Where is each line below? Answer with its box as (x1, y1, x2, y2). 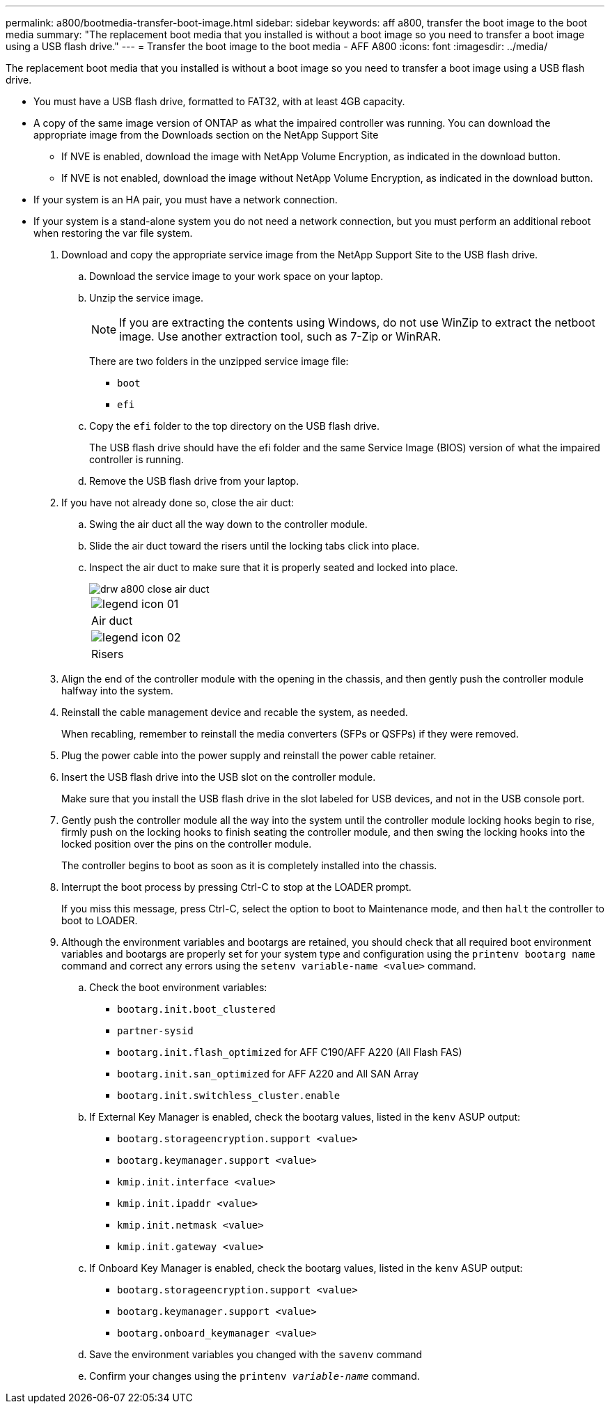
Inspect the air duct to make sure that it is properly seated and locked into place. (89, 561, 458, 573)
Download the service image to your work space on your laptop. (89, 270, 384, 282)
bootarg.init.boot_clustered (117, 1004, 276, 1015)
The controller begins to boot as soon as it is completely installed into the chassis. (61, 859, 437, 871)
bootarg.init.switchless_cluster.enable (117, 1090, 341, 1101)
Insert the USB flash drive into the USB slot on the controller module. (61, 771, 376, 783)
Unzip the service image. (89, 292, 203, 304)
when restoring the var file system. (33, 227, 193, 239)
